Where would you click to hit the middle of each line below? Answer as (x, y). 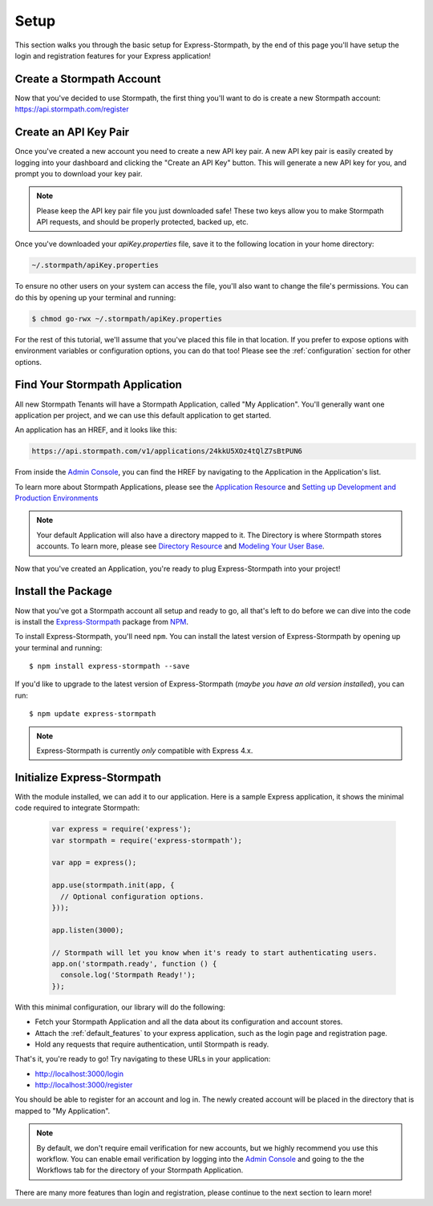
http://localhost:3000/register (84, 1085)
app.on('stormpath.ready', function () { (134, 963)
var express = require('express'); (121, 829)
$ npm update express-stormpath (93, 714)
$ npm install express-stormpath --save (109, 666)
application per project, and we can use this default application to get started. (143, 415)
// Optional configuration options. (132, 896)
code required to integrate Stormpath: (77, 808)
